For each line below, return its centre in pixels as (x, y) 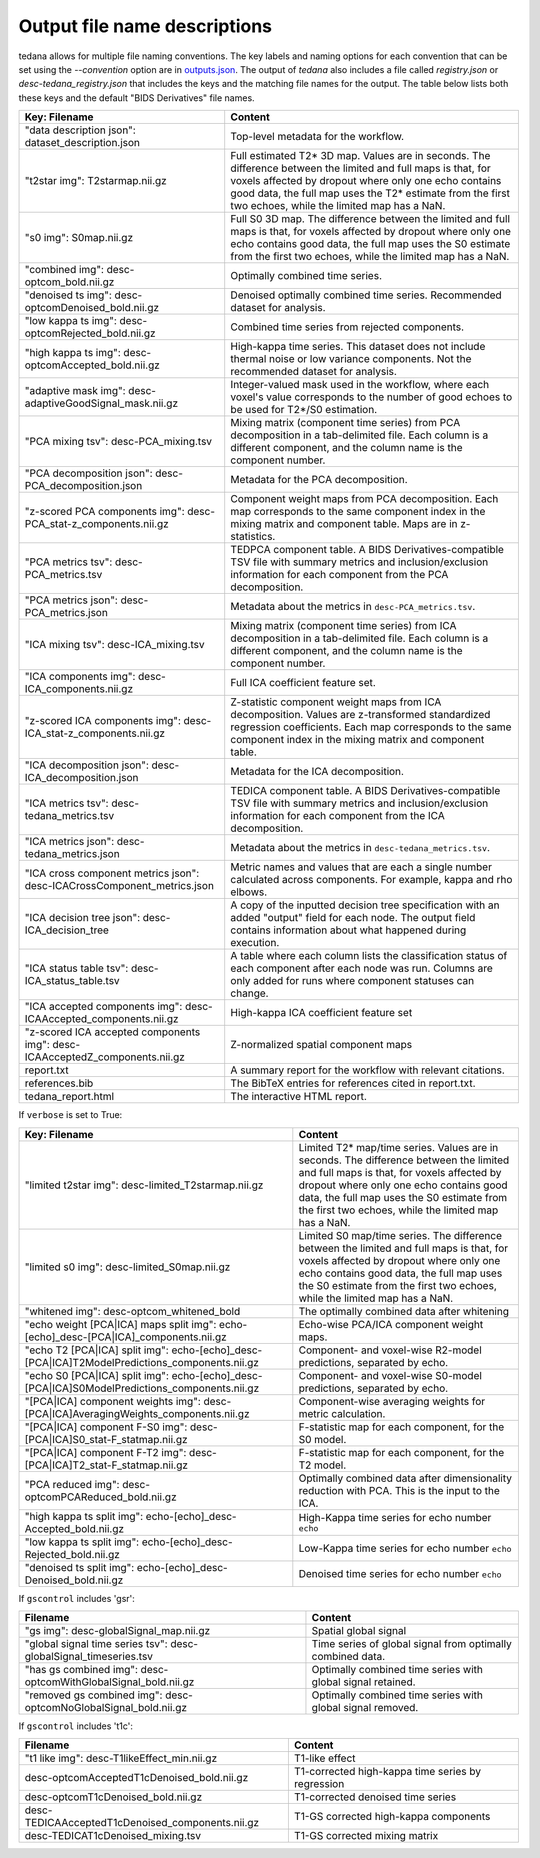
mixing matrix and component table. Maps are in (344, 524)
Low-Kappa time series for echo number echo (405, 1548)
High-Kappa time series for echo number (395, 1517)
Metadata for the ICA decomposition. (317, 772)
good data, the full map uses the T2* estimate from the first (370, 193)
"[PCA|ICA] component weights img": (113, 1401)
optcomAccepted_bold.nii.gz (92, 365)
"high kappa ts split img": (84, 1516)
